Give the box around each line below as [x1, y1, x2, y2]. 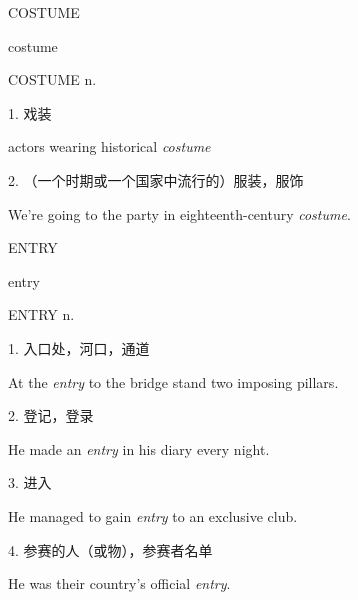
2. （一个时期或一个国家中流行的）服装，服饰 [8, 169, 304, 190]
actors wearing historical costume [8, 136, 211, 157]
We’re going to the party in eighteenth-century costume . [8, 203, 351, 224]
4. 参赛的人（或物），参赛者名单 [8, 539, 213, 560]
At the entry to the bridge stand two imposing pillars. [8, 371, 339, 392]
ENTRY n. [8, 304, 75, 325]
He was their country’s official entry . [8, 573, 231, 594]
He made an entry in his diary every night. [8, 438, 270, 459]
